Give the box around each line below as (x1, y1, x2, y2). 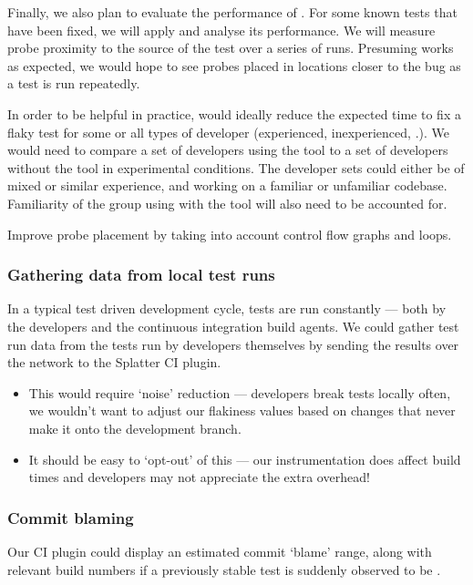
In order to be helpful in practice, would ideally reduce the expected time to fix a (7, 104, 461, 123)
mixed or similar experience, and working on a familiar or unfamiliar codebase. (7, 176, 447, 195)
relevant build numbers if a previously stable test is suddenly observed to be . (7, 559, 441, 579)
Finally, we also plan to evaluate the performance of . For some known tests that (7, 3, 458, 21)
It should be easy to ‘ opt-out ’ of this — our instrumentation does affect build (28, 449, 461, 468)
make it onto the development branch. (28, 418, 242, 437)
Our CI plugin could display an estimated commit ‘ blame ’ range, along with (7, 541, 432, 560)
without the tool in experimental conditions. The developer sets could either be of (7, 158, 465, 177)
